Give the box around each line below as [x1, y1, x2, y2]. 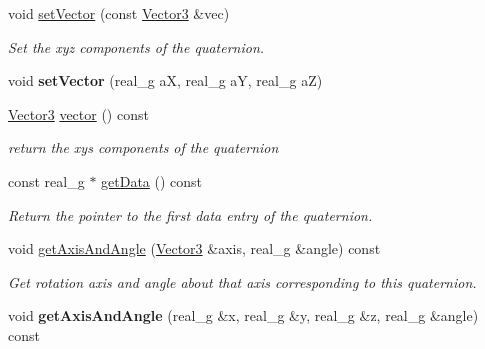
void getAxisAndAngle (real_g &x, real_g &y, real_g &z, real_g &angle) [8, 305, 479, 326]
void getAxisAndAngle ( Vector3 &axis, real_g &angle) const [8, 238, 381, 259]
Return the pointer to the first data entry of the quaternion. [8, 204, 373, 225]
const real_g [8, 170, 85, 191]
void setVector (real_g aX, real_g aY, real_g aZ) [8, 70, 323, 91]
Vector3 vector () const [8, 103, 149, 124]
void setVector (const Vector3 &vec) [8, 3, 230, 23]
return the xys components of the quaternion [8, 137, 279, 158]
